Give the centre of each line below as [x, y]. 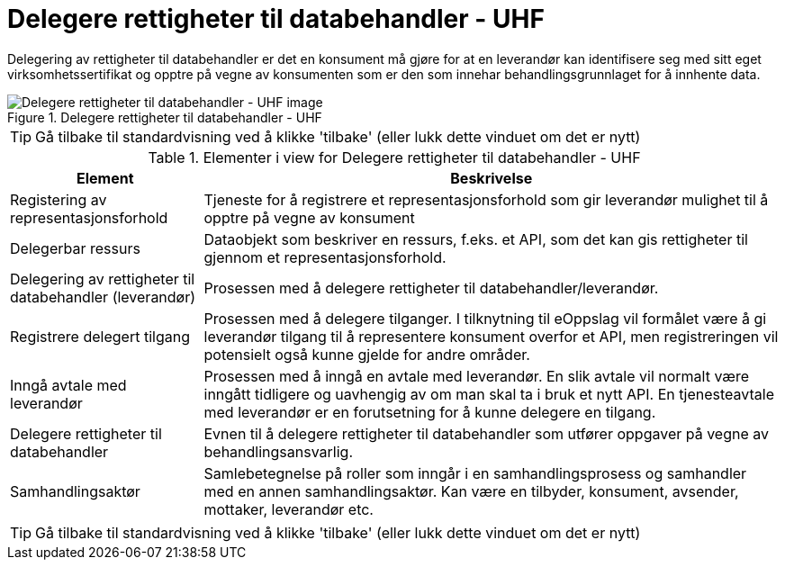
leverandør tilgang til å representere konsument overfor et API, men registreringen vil [491, 336]
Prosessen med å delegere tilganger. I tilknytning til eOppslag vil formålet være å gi [485, 318]
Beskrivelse [492, 178]
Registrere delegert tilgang [100, 336]
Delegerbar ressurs [75, 248]
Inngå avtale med [68, 385]
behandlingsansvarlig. [279, 451]
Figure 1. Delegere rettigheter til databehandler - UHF [165, 117]
